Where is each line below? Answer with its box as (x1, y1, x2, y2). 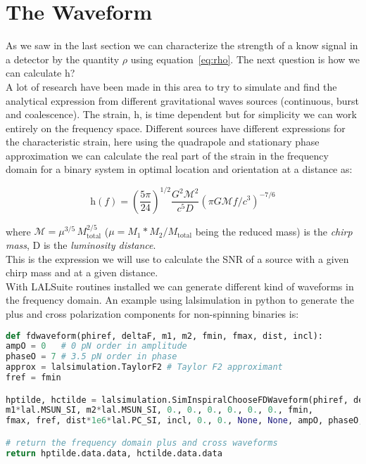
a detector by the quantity (6, 51, 120, 66)
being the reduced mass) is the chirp (195, 224, 353, 238)
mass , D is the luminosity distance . (6, 237, 156, 252)
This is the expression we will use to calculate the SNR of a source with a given (6, 251, 349, 266)
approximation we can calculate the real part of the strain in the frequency (6, 148, 329, 162)
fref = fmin (6, 373, 61, 383)
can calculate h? (6, 65, 75, 80)
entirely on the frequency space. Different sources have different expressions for (6, 120, 346, 135)
